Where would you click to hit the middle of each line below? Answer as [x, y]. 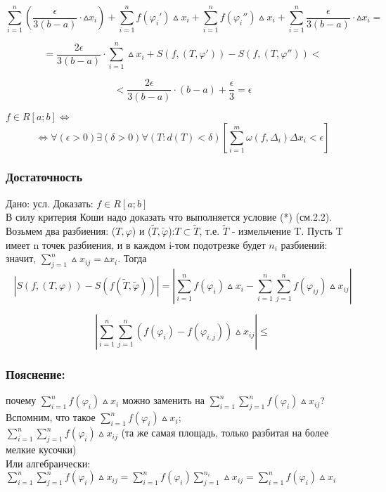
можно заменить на [163, 400]
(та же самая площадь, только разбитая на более [225, 433]
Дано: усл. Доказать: [50, 203]
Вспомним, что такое [51, 417]
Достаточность [44, 177]
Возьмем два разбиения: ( [61, 231]
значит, [21, 258]
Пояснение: [36, 374]
